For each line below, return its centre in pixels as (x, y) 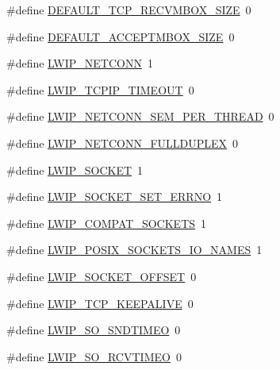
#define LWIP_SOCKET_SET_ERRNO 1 (115, 197)
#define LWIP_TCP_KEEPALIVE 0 (100, 303)
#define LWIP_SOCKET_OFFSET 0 (102, 276)
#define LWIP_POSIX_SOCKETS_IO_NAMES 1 (134, 250)
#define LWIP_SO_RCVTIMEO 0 (94, 356)
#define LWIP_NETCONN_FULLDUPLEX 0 (123, 143)
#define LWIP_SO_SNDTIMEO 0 (94, 330)
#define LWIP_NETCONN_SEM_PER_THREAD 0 (140, 116)
